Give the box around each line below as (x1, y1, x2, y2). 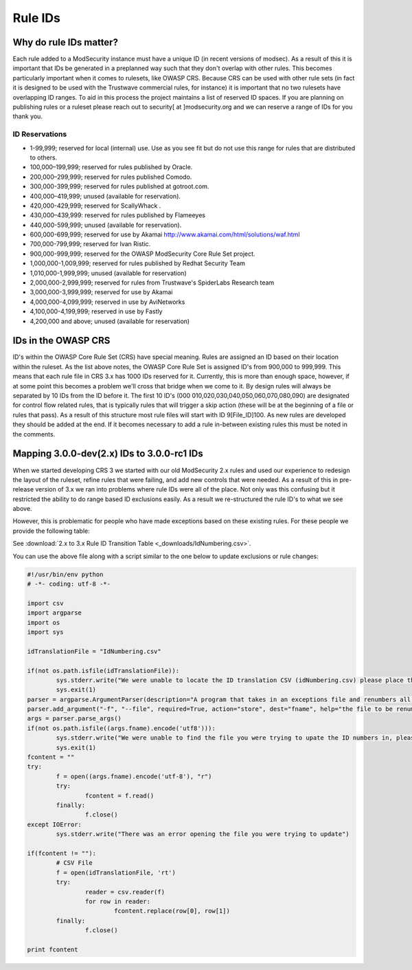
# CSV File (56, 859, 93, 867)
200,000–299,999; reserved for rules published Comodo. (30, 173, 192, 181)
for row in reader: (84, 897, 151, 905)
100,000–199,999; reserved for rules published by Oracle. (30, 163, 193, 171)
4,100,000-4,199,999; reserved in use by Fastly (30, 307, 163, 316)
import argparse (27, 609, 82, 617)
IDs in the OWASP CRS (12, 335, 111, 346)
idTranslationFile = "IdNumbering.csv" (27, 647, 161, 655)
